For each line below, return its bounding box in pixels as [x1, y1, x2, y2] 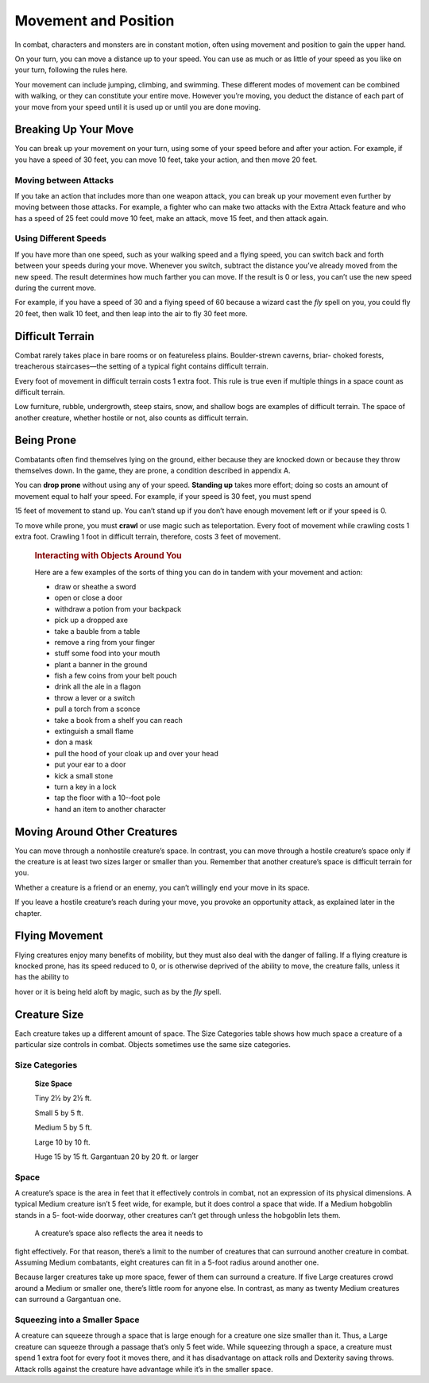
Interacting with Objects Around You [34, 550, 182, 562]
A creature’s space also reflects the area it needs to [34, 1228, 203, 1238]
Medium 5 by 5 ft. [34, 1122, 93, 1132]
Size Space [34, 1079, 73, 1088]
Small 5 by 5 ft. [34, 1108, 83, 1118]
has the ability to [14, 972, 69, 982]
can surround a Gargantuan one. [14, 1295, 122, 1304]
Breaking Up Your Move [14, 123, 134, 137]
